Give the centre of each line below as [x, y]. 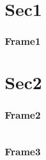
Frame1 [23, 41]
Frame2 [23, 114]
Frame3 [23, 151]
